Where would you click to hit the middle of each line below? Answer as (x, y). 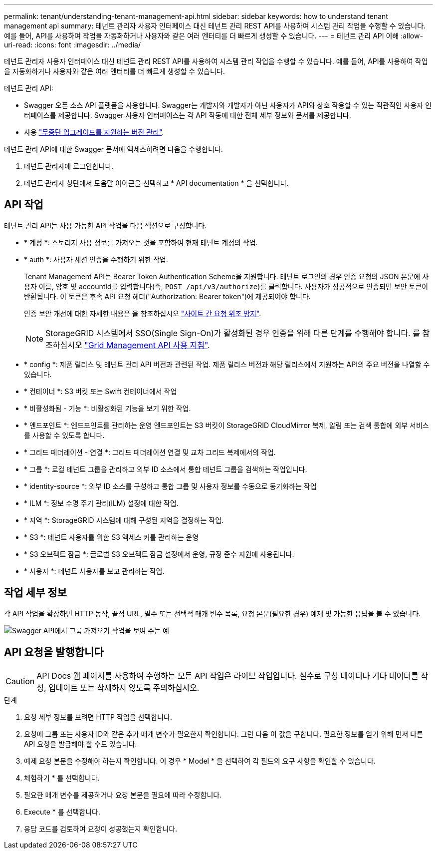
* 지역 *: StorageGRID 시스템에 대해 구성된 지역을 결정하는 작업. (124, 520)
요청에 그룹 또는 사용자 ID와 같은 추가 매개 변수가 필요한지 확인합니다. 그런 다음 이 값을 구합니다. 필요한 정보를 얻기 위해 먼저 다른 (224, 734)
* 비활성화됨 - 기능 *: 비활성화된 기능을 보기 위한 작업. (108, 408)
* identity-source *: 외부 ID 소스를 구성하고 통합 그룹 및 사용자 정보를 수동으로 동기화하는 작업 (170, 486)
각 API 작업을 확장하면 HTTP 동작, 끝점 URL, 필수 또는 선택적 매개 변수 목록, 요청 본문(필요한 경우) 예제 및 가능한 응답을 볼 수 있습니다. (213, 613)
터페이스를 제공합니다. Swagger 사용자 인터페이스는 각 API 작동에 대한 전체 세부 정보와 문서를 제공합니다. (188, 115)
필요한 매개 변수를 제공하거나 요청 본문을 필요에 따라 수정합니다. (123, 795)
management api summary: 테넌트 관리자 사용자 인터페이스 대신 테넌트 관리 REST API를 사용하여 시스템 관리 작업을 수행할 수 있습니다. (215, 26)
